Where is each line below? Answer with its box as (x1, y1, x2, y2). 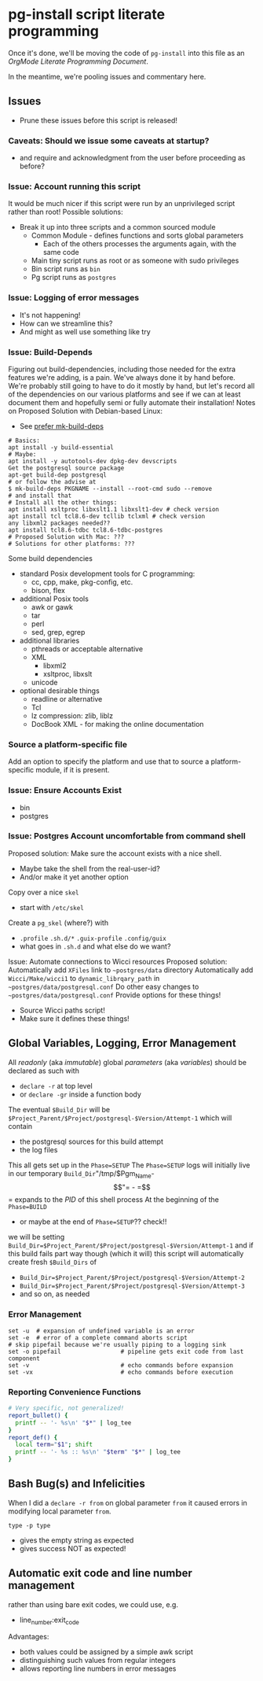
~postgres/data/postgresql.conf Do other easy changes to (8, 982, 199, 991)
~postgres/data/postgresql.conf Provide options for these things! (8, 990, 221, 1000)
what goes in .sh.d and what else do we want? (19, 942, 171, 951)
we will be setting (8, 1233, 65, 1242)
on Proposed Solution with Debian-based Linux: (8, 406, 163, 415)
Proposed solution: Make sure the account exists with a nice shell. (8, 848, 222, 858)
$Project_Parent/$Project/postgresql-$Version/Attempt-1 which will (8, 1113, 232, 1123)
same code (42, 248, 80, 257)
